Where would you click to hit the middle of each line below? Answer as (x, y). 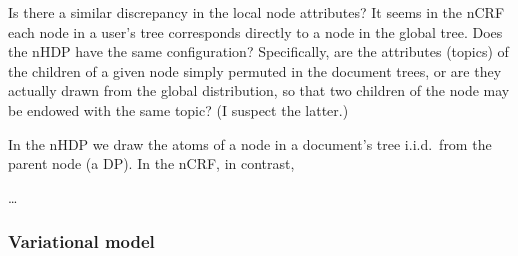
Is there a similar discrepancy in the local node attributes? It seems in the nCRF (256, 12)
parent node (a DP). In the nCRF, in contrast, (151, 163)
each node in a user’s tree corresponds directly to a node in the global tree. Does (255, 31)
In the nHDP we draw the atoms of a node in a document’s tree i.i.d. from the (250, 143)
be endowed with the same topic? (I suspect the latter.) (178, 109)
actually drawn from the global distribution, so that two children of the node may (259, 90)
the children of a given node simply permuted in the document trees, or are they (255, 70)
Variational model (81, 241)
